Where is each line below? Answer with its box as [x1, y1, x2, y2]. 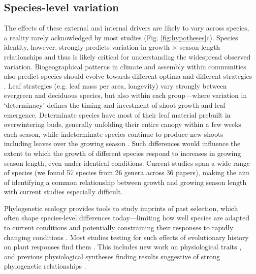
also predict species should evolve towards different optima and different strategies [4, 71, 252, 81]
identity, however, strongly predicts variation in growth [4, 42, 170, 52]
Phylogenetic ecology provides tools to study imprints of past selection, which [4, 203, 238, 213]
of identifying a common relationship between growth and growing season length [4, 177, 247, 187]
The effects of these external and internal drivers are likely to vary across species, [4, 23, 249, 33]
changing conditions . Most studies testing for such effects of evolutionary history [4, 232, 249, 242]
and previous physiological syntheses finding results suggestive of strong [4, 251, 220, 261]
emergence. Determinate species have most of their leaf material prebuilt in [4, 109, 231, 120]
